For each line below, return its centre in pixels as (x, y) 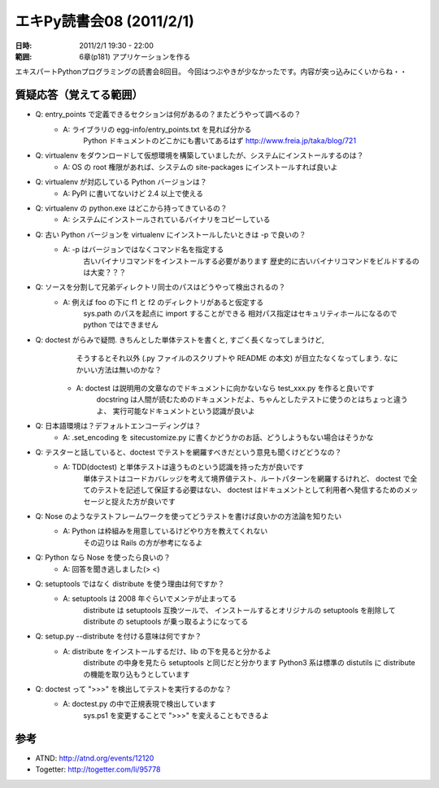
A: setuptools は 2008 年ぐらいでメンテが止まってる (150, 599)
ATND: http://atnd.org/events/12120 (95, 758)
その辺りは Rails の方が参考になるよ (143, 542)
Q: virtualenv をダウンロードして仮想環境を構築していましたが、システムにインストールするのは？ (200, 155)
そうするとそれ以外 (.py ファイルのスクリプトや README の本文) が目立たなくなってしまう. (229, 359)
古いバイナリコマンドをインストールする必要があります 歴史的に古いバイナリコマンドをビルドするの (252, 261)
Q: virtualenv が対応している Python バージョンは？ (121, 182)
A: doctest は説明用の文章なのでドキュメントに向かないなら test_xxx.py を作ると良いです (225, 388)
